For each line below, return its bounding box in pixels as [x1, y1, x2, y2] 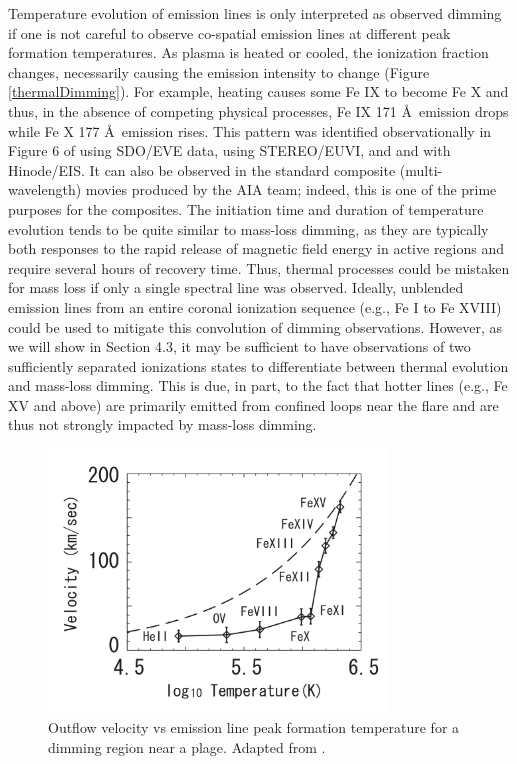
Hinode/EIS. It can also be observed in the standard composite [8, 159, 396, 180]
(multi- [399, 159, 443, 180]
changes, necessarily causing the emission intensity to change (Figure [8, 61, 430, 82]
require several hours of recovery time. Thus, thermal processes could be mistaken [8, 257, 510, 278]
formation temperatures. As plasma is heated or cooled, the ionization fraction [8, 42, 489, 63]
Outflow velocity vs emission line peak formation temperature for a [48, 717, 460, 738]
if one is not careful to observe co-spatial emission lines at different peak [8, 22, 451, 43]
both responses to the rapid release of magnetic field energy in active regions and [8, 238, 505, 259]
